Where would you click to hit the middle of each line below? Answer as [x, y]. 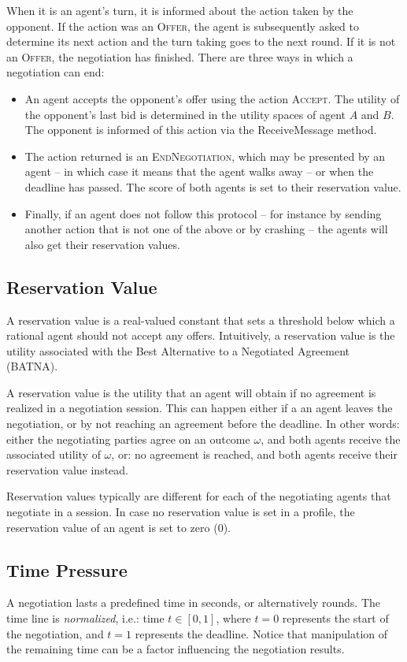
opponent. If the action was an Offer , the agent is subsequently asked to [183, 26]
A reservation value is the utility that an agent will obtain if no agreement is [191, 392]
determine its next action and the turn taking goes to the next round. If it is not [201, 41]
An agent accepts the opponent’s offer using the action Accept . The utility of [212, 98]
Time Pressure [67, 569]
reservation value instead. [68, 469]
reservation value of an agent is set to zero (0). [118, 527]
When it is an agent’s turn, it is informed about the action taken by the [180, 10]
